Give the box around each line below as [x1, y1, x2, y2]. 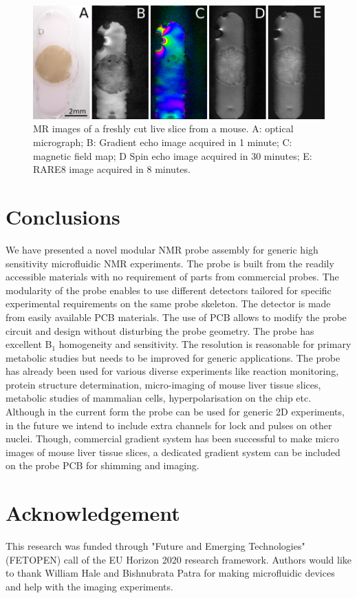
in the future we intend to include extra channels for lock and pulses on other [6, 417, 332, 432]
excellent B [6, 337, 52, 351]
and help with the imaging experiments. [6, 579, 173, 593]
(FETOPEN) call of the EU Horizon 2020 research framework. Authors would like [6, 552, 352, 566]
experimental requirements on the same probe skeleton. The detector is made [6, 296, 331, 311]
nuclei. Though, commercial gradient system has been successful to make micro [6, 431, 339, 446]
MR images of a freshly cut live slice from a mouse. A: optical [33, 121, 294, 136]
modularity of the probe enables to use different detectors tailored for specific [6, 282, 332, 297]
